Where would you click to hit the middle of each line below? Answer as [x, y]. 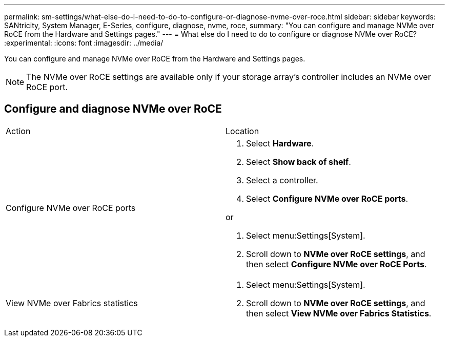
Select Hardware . [280, 143]
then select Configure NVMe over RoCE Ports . [336, 264]
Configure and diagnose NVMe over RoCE [113, 109]
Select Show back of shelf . [299, 162]
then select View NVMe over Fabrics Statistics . [339, 313]
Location [242, 131]
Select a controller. [282, 180]
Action [18, 131]
